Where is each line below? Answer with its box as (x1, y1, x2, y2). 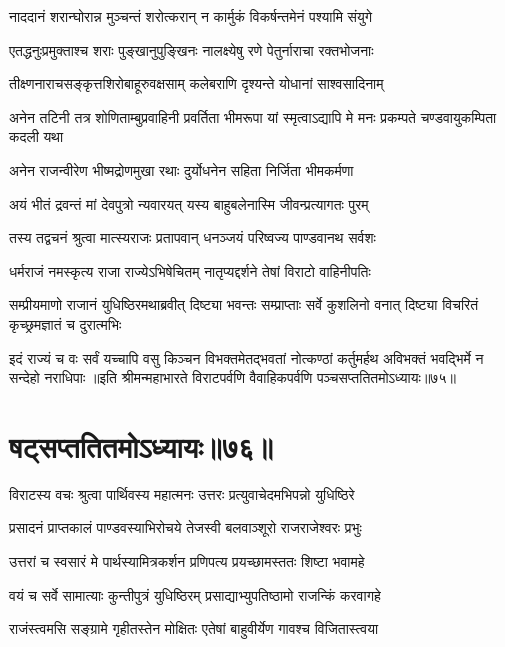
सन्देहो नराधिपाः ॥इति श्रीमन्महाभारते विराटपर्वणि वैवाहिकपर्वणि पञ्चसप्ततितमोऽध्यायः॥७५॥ (9, 367, 456, 388)
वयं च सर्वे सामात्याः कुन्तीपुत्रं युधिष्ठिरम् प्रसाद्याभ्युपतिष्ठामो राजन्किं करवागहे (9, 584, 381, 605)
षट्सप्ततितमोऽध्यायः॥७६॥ (9, 425, 274, 466)
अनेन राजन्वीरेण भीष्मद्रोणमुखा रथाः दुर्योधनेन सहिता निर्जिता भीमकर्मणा (9, 159, 354, 180)
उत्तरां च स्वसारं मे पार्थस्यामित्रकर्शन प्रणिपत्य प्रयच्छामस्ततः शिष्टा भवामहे (9, 551, 365, 572)
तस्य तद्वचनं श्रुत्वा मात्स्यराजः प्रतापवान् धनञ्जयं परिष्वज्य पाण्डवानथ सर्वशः (9, 227, 376, 248)
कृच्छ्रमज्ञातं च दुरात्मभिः (9, 313, 122, 334)
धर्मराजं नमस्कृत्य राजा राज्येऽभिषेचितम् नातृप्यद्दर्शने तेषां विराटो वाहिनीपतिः (9, 260, 371, 281)
